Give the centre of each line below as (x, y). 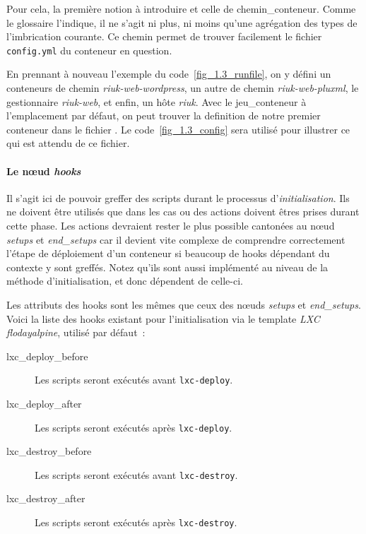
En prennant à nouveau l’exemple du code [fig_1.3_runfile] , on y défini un (169, 74)
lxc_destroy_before (49, 451)
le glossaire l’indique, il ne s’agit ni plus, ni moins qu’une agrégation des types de (182, 22)
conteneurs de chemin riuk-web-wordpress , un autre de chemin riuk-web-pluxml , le (183, 88)
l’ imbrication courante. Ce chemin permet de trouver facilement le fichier (164, 36)
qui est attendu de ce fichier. (68, 143)
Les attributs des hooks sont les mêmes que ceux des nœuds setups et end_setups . (184, 304)
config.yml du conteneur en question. (89, 50)
